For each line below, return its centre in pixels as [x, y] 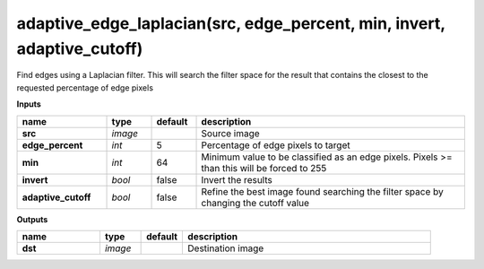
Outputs [32, 219]
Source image [230, 133]
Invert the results [237, 179]
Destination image [226, 248]
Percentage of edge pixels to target [276, 145]
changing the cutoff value [255, 203]
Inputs [29, 104]
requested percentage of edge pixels [85, 87]
